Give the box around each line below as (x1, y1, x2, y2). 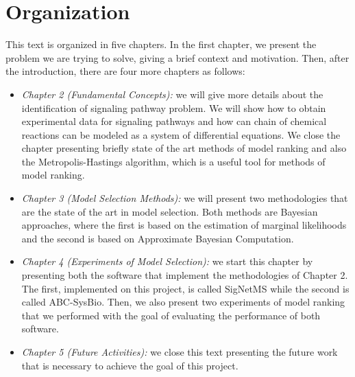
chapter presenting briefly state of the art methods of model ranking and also (21, 141, 347, 155)
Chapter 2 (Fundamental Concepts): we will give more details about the (21, 87, 323, 101)
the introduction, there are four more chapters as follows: (5, 64, 245, 78)
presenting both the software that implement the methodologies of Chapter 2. (21, 268, 348, 282)
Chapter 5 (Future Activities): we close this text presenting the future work (21, 345, 338, 358)
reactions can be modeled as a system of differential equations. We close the (21, 127, 341, 141)
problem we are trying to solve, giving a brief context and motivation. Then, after (5, 50, 350, 65)
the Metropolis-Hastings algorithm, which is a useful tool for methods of (21, 154, 326, 168)
